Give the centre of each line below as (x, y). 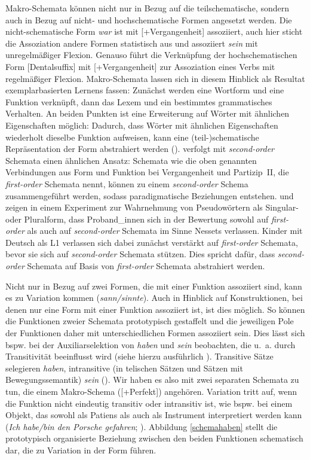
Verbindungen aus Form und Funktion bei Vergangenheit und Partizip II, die (147, 172)
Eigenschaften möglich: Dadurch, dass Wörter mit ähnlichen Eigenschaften (142, 125)
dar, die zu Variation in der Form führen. (81, 450)
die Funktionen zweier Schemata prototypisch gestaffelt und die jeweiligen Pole (150, 321)
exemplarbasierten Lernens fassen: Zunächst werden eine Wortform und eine (145, 90)
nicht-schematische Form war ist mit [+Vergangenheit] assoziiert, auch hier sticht (154, 31)
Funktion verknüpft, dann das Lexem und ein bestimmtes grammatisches (139, 101)
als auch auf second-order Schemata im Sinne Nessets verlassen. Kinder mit (165, 231)
